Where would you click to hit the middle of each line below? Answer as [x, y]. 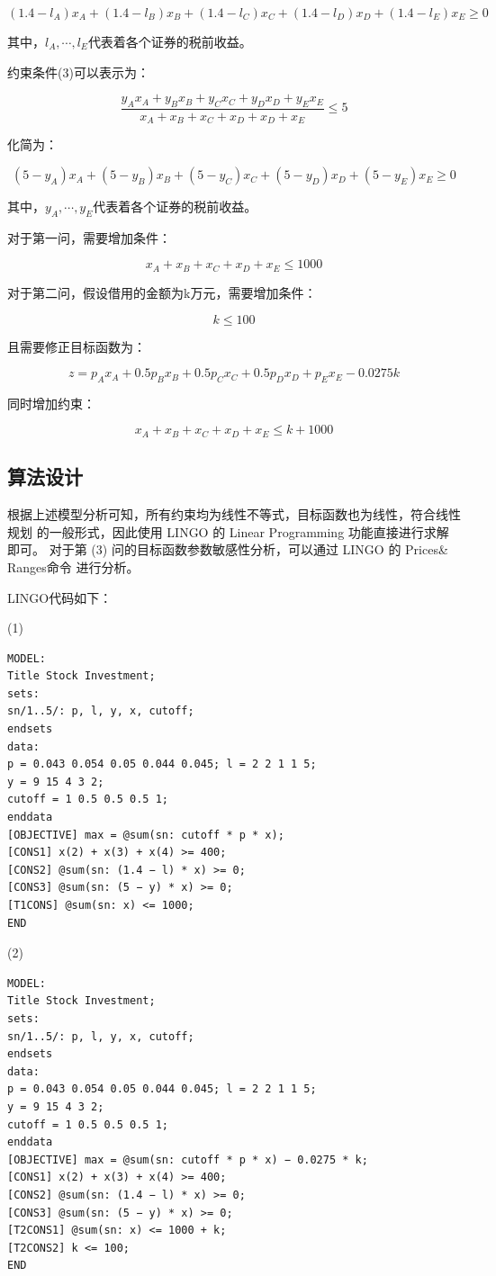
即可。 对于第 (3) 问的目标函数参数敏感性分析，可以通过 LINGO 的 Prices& [228, 549]
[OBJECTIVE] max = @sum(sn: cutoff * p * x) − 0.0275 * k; [188, 1159]
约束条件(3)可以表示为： [78, 72]
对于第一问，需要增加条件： [89, 237]
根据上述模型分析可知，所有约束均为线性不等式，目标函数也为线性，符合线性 [234, 514]
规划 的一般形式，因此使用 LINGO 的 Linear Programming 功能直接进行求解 [228, 531]
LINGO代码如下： [60, 597]
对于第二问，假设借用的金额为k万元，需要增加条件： [162, 292]
